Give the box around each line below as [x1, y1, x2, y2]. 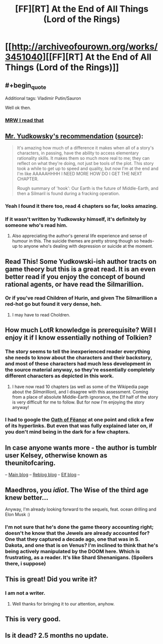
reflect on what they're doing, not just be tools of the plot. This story [17, 160, 154, 166]
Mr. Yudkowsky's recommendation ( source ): [5, 132, 144, 140]
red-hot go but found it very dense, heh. [5, 301, 102, 308]
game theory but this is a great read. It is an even [5, 265, 156, 273]
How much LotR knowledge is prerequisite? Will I [5, 326, 156, 334]
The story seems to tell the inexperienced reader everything [5, 348, 150, 355]
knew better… [5, 493, 49, 502]
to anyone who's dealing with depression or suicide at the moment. [18, 243, 153, 249]
